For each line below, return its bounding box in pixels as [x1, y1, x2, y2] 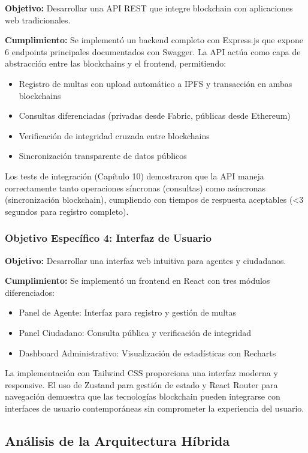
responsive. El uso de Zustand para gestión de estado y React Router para [5, 378, 278, 391]
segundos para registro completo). [5, 205, 129, 217]
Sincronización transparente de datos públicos [19, 149, 187, 162]
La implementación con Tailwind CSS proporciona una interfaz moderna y [5, 367, 278, 379]
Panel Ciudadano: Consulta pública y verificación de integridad [19, 326, 252, 338]
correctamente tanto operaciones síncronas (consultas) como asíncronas [5, 181, 266, 194]
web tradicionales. [5, 13, 71, 26]
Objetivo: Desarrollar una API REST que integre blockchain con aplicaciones [5, 2, 293, 14]
